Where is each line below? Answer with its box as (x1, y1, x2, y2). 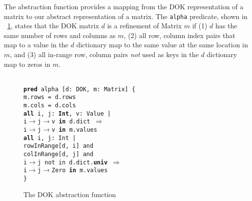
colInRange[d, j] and (23, 151, 94, 158)
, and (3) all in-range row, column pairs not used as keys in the (10, 49, 199, 60)
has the (215, 20, 237, 31)
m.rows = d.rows (23, 94, 76, 101)
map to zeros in (4, 59, 50, 69)
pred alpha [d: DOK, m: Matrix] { (23, 85, 136, 93)
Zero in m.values (51, 167, 108, 174)
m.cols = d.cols (23, 102, 76, 109)
